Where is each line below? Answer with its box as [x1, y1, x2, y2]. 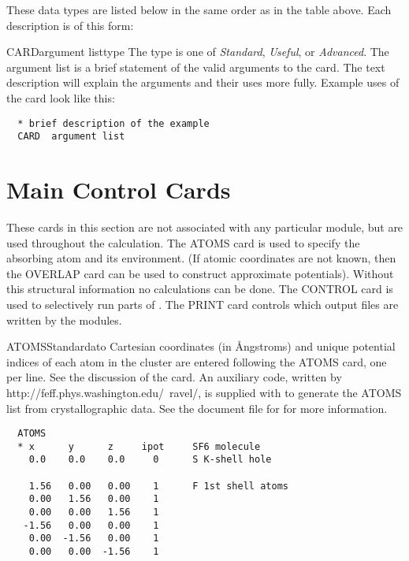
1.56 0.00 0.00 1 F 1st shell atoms [28, 480, 288, 492]
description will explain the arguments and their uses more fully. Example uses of [6, 74, 400, 91]
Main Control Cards [6, 173, 231, 206]
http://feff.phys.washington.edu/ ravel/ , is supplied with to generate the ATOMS [6, 384, 402, 400]
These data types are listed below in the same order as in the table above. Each [6, 2, 392, 17]
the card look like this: [6, 89, 115, 106]
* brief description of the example [17, 117, 210, 129]
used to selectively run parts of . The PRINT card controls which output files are [6, 295, 399, 312]
